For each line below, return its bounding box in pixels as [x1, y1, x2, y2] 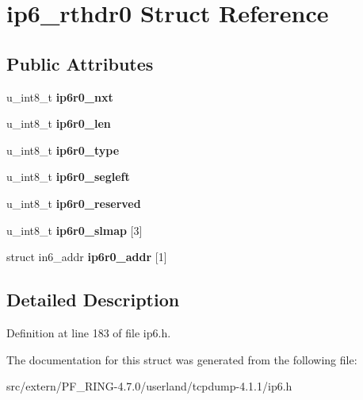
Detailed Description [6, 287, 180, 312]
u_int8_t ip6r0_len [6, 115, 111, 132]
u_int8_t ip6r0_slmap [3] [6, 221, 143, 238]
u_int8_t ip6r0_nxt [6, 88, 113, 105]
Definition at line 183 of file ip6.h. [6, 324, 171, 340]
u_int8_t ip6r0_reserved [6, 194, 141, 211]
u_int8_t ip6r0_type [6, 141, 120, 158]
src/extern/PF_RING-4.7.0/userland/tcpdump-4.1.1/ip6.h [6, 378, 292, 394]
